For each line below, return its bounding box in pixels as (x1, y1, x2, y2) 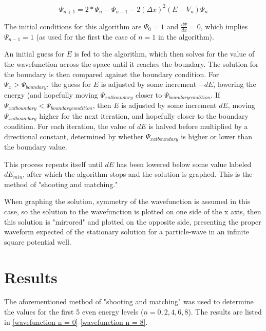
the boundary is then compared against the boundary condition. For (4, 68, 219, 79)
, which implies (200, 21, 248, 31)
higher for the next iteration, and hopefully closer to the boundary (39, 110, 249, 121)
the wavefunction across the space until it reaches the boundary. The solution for (4, 58, 259, 69)
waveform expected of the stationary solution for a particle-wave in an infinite (4, 226, 250, 237)
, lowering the (213, 79, 256, 89)
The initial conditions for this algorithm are (4, 21, 142, 31)
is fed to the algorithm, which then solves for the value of (74, 48, 255, 59)
